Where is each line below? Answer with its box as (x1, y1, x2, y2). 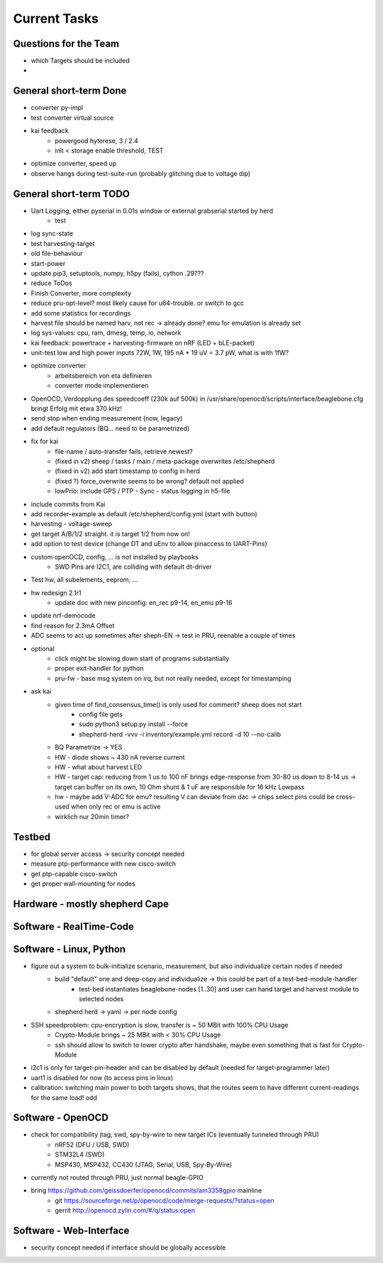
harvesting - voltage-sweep (30, 520, 113, 528)
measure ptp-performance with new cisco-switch (30, 859, 177, 868)
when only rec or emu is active (71, 802, 161, 811)
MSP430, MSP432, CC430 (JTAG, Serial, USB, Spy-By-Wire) (55, 1160, 233, 1169)
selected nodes (79, 995, 124, 1003)
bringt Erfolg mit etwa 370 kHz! (30, 404, 123, 413)
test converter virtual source (30, 113, 114, 122)
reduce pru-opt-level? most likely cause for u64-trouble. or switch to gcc (30, 299, 245, 308)
